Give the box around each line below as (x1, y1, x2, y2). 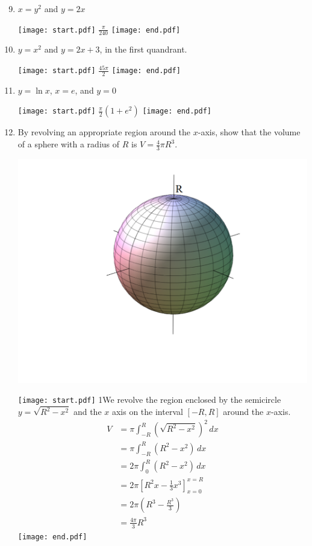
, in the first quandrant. (99, 43, 187, 56)
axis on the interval (111, 405, 183, 418)
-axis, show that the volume (198, 126, 301, 138)
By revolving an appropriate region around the (17, 126, 191, 138)
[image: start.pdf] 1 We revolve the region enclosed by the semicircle (17, 393, 281, 406)
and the (73, 405, 102, 418)
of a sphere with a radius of (17, 138, 120, 150)
